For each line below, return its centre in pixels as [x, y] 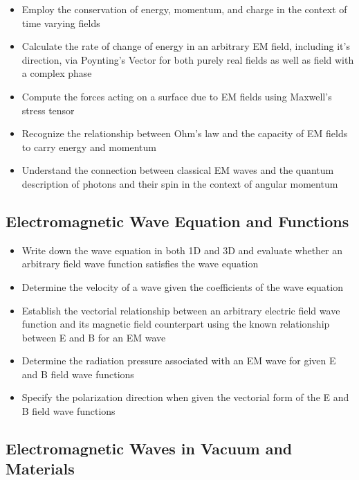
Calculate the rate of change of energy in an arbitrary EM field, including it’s [186, 46]
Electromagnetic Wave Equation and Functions [177, 221]
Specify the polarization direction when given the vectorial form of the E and [185, 397]
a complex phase [57, 73]
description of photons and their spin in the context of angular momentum [180, 183]
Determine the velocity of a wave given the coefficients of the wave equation [182, 286]
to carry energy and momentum [89, 146]
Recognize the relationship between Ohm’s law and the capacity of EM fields [185, 133]
